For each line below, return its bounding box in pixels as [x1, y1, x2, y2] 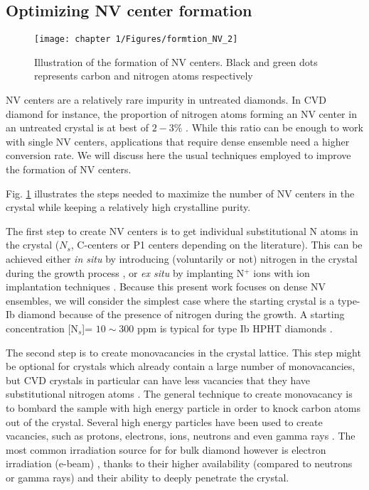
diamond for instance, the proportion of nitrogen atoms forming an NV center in [6, 106, 357, 121]
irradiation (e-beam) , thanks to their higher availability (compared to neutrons [6, 456, 353, 471]
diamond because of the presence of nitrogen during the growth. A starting [18, 307, 345, 322]
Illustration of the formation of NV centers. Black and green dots [34, 54, 318, 69]
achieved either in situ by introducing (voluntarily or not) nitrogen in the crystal [6, 251, 358, 266]
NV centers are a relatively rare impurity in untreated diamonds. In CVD [6, 92, 326, 107]
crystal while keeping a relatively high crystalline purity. [6, 200, 251, 214]
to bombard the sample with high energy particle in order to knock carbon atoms [6, 400, 360, 415]
